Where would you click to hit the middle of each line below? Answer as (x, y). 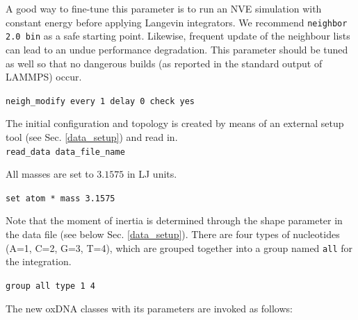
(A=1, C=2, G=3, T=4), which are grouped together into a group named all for (179, 247)
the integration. (39, 261)
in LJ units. (152, 174)
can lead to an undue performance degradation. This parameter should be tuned (177, 49)
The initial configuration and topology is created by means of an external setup (175, 123)
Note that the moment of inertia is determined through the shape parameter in (174, 220)
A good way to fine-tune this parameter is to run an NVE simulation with (164, 8)
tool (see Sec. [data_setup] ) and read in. (92, 136)
